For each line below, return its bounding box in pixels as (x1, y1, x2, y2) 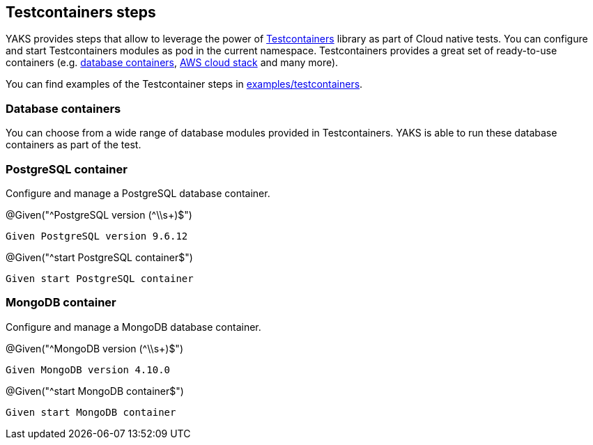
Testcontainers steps (6, 3, 156, 21)
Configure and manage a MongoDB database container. (6, 320, 261, 333)
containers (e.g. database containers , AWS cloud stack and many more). (6, 56, 339, 69)
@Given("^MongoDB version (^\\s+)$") (6, 342, 183, 354)
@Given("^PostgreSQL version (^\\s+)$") (6, 208, 192, 221)
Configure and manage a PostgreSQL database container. (6, 187, 270, 199)
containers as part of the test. (6, 139, 141, 151)
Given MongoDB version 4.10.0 (6, 364, 171, 375)
